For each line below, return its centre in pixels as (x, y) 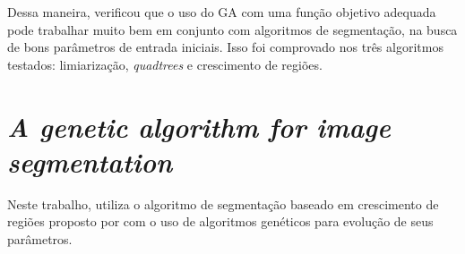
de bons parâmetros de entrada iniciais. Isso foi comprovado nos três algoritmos (225, 47)
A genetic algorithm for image (199, 126)
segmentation (90, 161)
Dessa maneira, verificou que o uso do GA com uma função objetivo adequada (222, 12)
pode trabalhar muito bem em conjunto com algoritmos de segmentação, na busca (232, 29)
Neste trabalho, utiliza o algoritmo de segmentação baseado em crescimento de (223, 203)
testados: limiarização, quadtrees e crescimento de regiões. (165, 64)
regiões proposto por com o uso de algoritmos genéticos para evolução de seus (220, 221)
